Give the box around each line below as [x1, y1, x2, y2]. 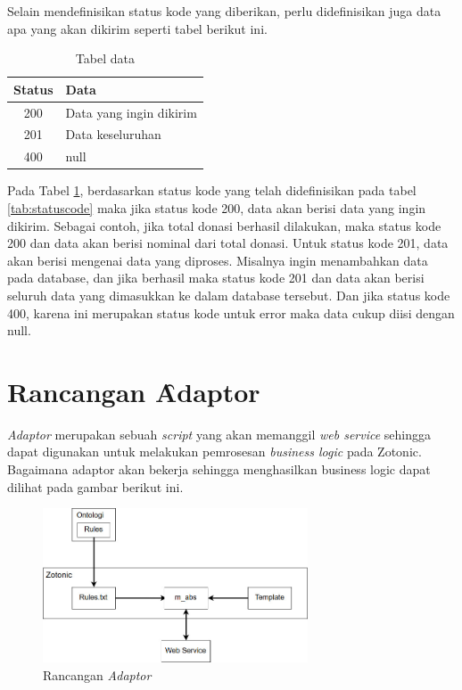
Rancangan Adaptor [43, 665, 152, 684]
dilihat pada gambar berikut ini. [7, 477, 184, 496]
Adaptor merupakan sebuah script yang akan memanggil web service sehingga [7, 424, 431, 443]
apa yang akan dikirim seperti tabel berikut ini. [7, 19, 268, 37]
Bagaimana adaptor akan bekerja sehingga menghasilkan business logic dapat [7, 460, 431, 479]
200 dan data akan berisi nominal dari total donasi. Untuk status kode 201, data [7, 234, 449, 252]
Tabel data [75, 49, 135, 68]
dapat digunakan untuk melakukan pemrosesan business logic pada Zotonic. [7, 442, 422, 461]
